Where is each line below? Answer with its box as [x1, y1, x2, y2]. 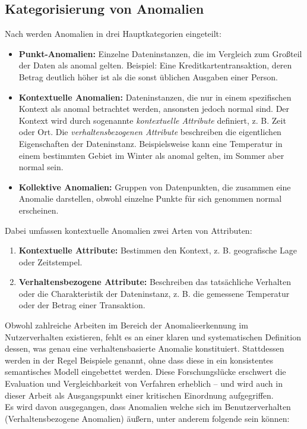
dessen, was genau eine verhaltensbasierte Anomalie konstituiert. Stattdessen [5, 342, 284, 355]
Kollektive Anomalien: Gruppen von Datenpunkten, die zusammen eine [18, 180, 291, 193]
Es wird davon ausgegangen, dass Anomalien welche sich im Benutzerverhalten [5, 400, 291, 413]
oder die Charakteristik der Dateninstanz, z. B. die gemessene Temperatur [18, 287, 290, 299]
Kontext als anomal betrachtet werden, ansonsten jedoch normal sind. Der [18, 102, 290, 115]
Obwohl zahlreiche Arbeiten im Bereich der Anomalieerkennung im [5, 319, 248, 331]
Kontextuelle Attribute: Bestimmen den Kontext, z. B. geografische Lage [18, 244, 297, 256]
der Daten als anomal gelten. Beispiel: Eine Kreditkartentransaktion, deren [18, 59, 292, 71]
